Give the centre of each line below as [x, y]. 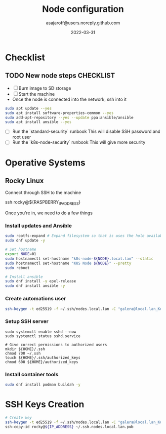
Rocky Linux [24, 180]
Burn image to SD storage [45, 88]
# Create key [19, 417]
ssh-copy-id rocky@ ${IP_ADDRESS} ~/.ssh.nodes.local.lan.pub [69, 427]
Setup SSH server [27, 321]
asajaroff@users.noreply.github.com [83, 23]
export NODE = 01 [21, 254]
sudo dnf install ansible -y [35, 286]
